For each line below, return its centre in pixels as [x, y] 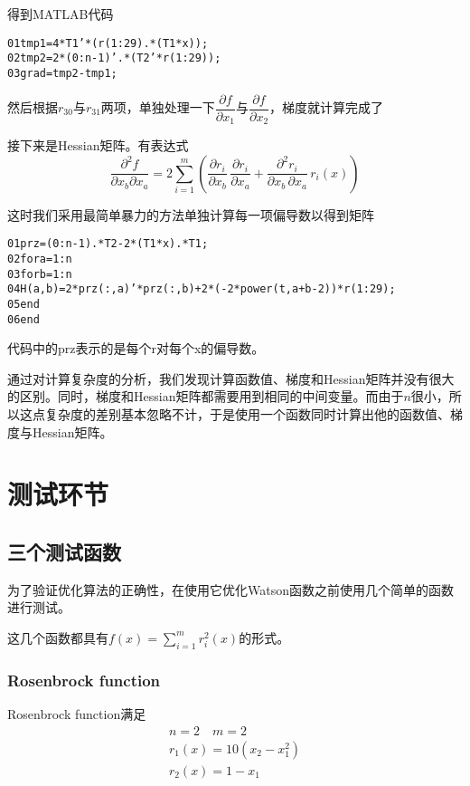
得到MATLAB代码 [61, 14]
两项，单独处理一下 [158, 107]
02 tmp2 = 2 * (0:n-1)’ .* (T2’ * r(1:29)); [114, 58]
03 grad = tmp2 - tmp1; [62, 73]
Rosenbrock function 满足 [77, 713]
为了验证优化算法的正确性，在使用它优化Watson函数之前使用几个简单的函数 [230, 589]
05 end [23, 304]
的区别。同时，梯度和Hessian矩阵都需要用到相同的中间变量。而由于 [206, 396]
